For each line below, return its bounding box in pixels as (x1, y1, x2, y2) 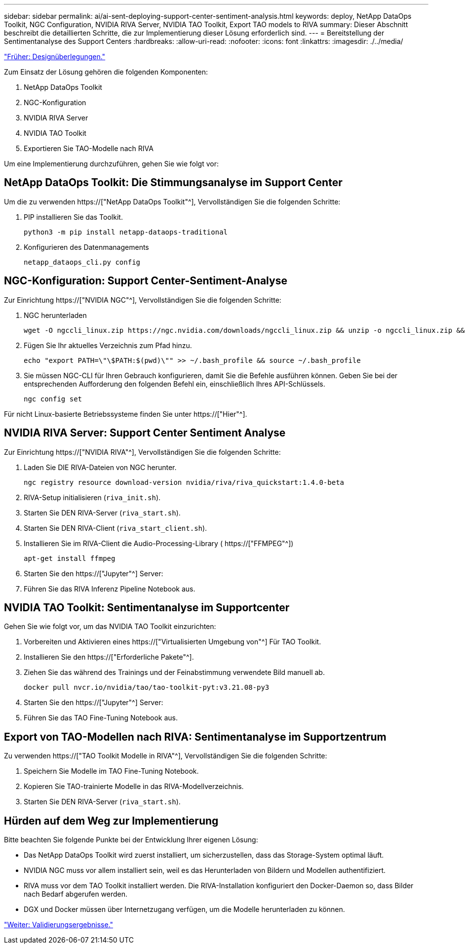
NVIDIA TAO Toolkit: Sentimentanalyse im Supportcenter (4, 601, 290, 614)
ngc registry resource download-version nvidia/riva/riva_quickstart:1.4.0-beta (24, 478, 345, 486)
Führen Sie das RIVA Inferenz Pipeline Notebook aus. (24, 584, 195, 593)
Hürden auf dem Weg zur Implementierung (4, 814, 219, 827)
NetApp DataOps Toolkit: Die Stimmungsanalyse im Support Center (4, 176, 343, 189)
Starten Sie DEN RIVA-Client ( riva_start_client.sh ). (24, 523, 207, 532)
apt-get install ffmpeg (24, 554, 116, 562)
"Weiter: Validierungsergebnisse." (4, 920, 114, 929)
